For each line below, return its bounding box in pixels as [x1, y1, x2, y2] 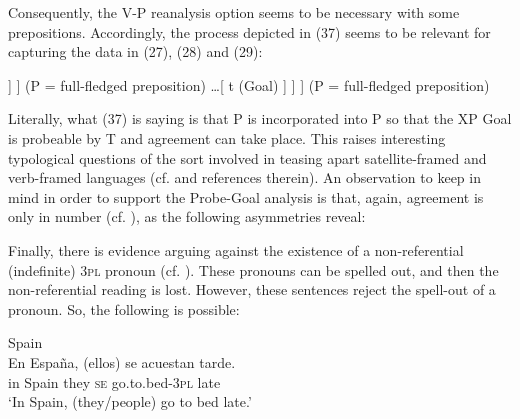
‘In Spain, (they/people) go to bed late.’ [8, 391, 252, 412]
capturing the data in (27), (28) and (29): [8, 41, 263, 62]
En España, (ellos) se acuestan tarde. [8, 351, 236, 372]
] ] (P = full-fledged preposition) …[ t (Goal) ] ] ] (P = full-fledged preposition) [8, 74, 490, 95]
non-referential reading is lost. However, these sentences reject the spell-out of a [8, 279, 496, 300]
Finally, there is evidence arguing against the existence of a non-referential [8, 239, 464, 260]
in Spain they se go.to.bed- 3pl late [8, 371, 221, 392]
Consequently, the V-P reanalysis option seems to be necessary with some [8, 2, 460, 22]
